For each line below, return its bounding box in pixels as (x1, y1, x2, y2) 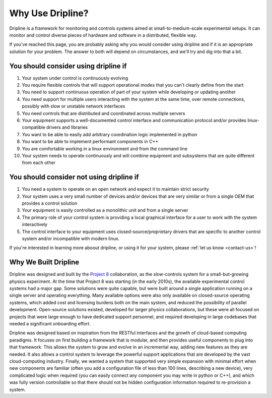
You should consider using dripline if (9, 62, 127, 70)
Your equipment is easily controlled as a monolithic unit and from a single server (22, 207, 188, 213)
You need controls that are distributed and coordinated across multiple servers (22, 110, 185, 116)
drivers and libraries (46, 124, 88, 131)
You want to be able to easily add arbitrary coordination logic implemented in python (22, 131, 197, 137)
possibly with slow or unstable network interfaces (22, 103, 125, 109)
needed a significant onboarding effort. (9, 320, 91, 326)
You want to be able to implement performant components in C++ (22, 139, 159, 145)
